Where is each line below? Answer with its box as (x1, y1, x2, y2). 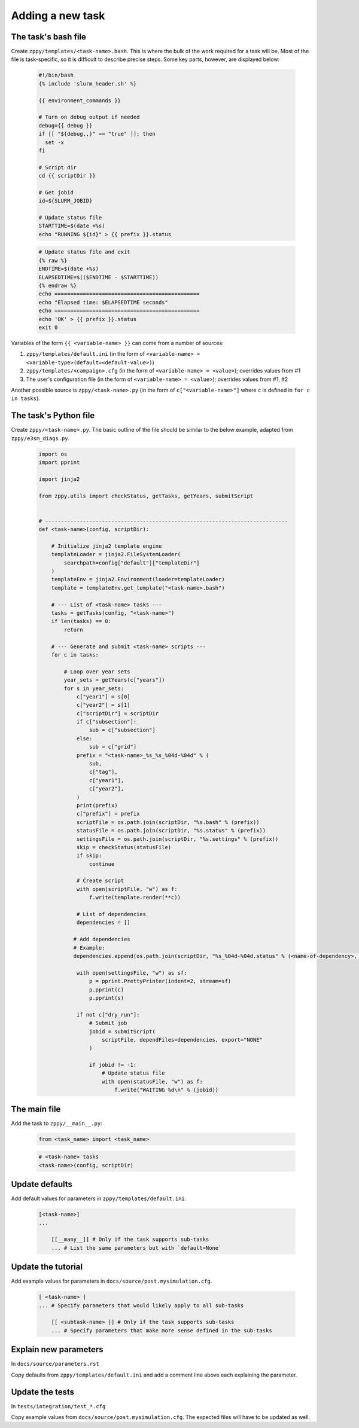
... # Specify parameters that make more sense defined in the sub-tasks (51, 1327, 272, 1334)
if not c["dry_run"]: (76, 1011, 140, 1018)
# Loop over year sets (63, 668, 131, 675)
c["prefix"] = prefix (76, 810, 140, 817)
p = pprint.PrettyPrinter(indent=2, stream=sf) (89, 978, 232, 985)
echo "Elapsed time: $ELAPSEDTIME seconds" (38, 299, 169, 306)
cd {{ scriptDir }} (38, 172, 96, 179)
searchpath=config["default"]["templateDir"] (63, 559, 200, 566)
